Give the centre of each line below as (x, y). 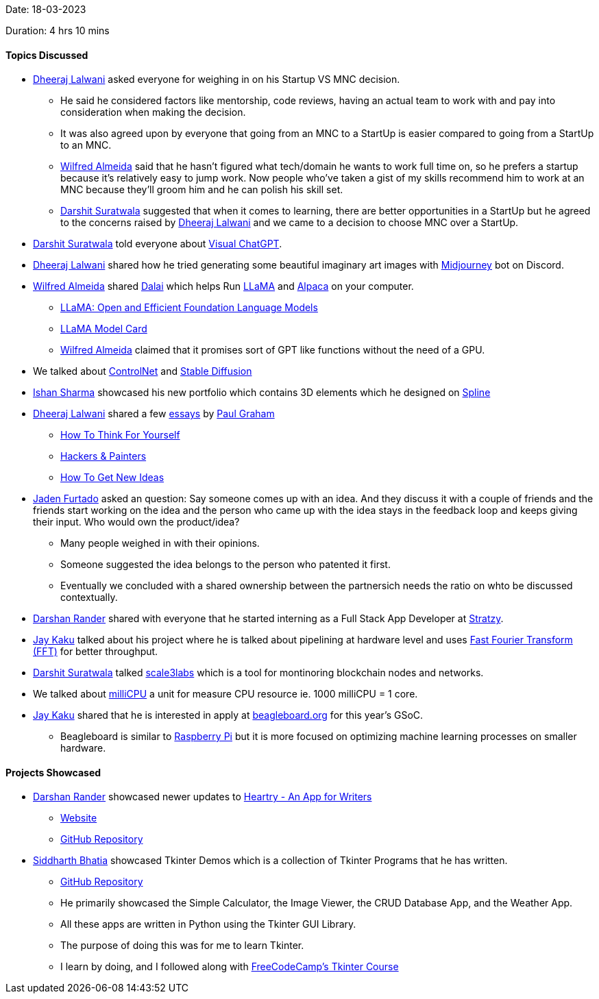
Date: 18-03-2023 (46, 9)
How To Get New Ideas (112, 478)
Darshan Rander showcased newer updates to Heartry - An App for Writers (203, 797)
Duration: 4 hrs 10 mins (58, 30)
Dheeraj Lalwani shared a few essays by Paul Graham (154, 414)
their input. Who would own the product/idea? (136, 522)
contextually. (89, 597)
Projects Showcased (53, 772)
